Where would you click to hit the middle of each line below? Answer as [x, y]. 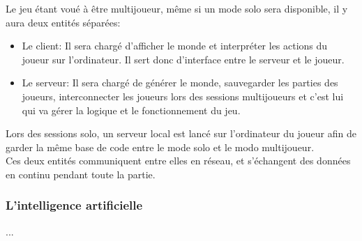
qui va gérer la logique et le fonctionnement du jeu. [131, 110]
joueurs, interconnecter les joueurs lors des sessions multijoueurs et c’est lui [183, 96]
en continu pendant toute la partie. [81, 174]
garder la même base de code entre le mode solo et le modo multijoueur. [160, 147]
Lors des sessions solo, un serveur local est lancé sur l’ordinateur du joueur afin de [181, 133]
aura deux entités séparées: [63, 22]
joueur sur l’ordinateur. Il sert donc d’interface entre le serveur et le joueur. [183, 59]
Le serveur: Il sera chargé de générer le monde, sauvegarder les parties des [180, 83]
